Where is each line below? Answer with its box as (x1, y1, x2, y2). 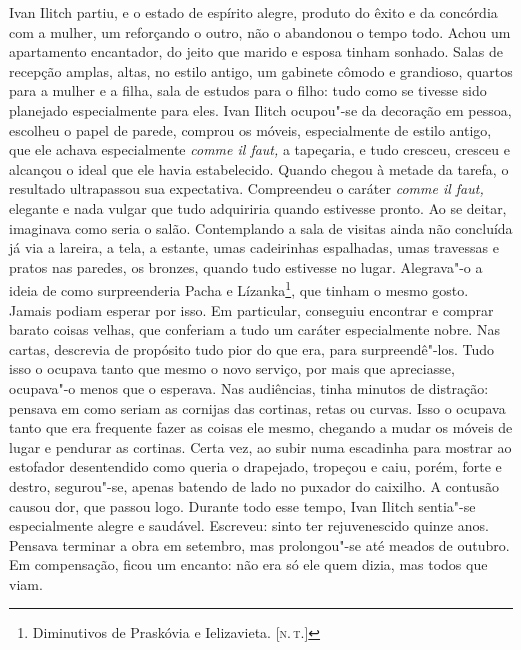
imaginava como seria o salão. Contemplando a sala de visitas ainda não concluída (9, 217, 513, 238)
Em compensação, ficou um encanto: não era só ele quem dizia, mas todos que (9, 554, 488, 575)
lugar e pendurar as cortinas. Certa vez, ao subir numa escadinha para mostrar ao (9, 436, 512, 457)
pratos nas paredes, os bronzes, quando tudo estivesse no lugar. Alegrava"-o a (9, 256, 483, 277)
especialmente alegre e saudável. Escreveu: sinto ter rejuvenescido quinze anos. (9, 515, 489, 536)
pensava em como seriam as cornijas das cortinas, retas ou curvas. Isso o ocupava (9, 397, 506, 418)
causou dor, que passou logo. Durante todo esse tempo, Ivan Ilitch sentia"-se (9, 495, 476, 516)
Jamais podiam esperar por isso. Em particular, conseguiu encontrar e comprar (9, 299, 494, 320)
